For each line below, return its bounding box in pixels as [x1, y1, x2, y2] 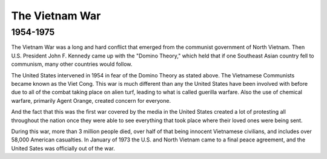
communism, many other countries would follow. [11, 60, 133, 68]
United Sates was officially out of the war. [11, 144, 115, 152]
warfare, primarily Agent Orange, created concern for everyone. [11, 97, 171, 104]
